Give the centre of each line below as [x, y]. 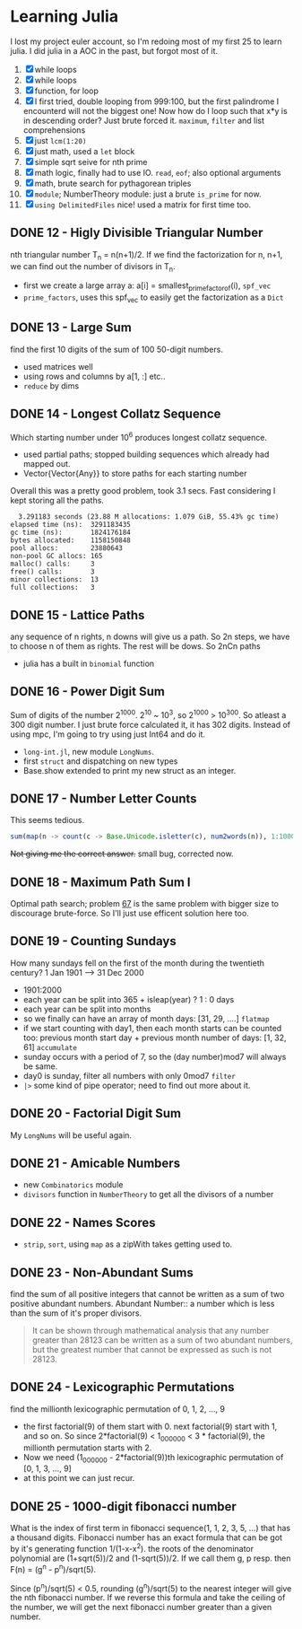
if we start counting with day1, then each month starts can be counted [152, 1028]
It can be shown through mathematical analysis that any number [151, 1331]
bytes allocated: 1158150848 [70, 540]
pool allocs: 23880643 [67, 548]
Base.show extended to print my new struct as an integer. [129, 770]
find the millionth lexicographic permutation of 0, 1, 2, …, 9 [117, 1409]
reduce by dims [51, 385]
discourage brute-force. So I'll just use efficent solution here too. [129, 913]
